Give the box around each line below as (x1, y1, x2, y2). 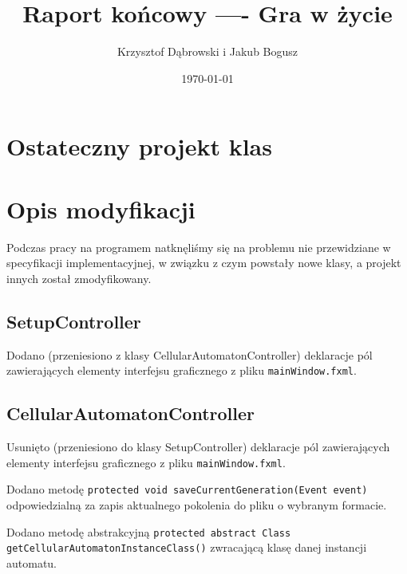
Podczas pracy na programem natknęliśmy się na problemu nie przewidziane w (6, 238, 391, 255)
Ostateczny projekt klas (6, 130, 272, 163)
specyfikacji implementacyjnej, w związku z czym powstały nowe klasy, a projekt (6, 254, 401, 271)
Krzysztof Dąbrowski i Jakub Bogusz (117, 43, 298, 60)
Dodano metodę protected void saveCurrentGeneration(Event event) (6, 481, 368, 497)
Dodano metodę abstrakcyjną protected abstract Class (6, 523, 291, 540)
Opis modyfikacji (6, 192, 196, 225)
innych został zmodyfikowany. (6, 269, 152, 286)
